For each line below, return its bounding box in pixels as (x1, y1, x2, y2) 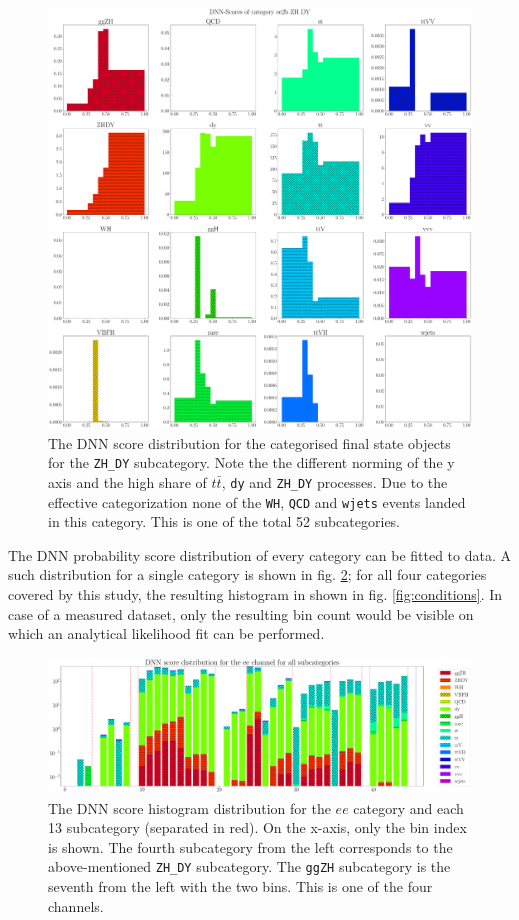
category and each (353, 797, 464, 818)
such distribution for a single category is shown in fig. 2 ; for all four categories (8, 564, 487, 585)
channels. (48, 895, 104, 916)
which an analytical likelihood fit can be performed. (8, 623, 325, 644)
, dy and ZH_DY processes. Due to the (221, 471, 448, 492)
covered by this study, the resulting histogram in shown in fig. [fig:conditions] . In (8, 584, 503, 605)
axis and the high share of (48, 471, 207, 492)
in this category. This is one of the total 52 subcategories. (48, 511, 401, 532)
